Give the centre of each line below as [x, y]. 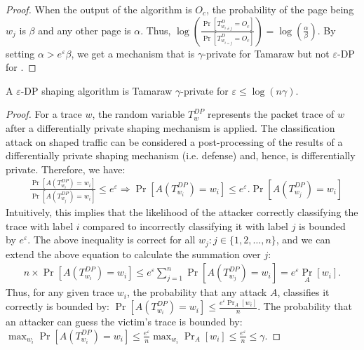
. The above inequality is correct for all [112, 240]
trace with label [40, 226]
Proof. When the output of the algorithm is [99, 9]
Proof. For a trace [44, 114]
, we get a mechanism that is [133, 53]
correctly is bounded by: [58, 306]
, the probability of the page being [280, 9]
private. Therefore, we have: [66, 169]
